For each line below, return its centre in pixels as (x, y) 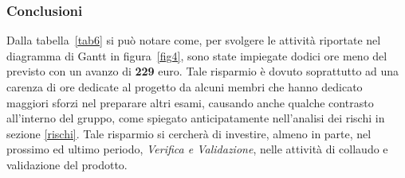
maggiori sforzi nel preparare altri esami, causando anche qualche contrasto (190, 102)
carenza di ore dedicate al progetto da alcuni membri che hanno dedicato (185, 87)
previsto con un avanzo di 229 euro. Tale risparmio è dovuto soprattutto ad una (203, 71)
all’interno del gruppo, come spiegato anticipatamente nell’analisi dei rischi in (196, 118)
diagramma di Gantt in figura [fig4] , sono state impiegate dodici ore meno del (197, 55)
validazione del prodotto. (67, 164)
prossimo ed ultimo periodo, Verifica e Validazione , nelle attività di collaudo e (197, 149)
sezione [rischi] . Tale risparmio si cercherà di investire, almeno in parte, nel (189, 133)
